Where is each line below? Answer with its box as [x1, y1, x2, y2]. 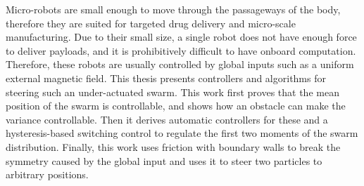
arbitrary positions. [6, 167, 89, 182]
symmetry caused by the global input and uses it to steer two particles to [6, 153, 322, 168]
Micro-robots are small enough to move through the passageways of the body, [6, 2, 341, 16]
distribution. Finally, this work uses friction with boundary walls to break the [6, 139, 341, 154]
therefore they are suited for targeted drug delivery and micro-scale [6, 15, 296, 30]
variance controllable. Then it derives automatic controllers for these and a [6, 112, 328, 126]
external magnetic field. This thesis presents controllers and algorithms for [6, 70, 326, 85]
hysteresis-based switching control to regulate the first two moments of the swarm [6, 126, 358, 140]
